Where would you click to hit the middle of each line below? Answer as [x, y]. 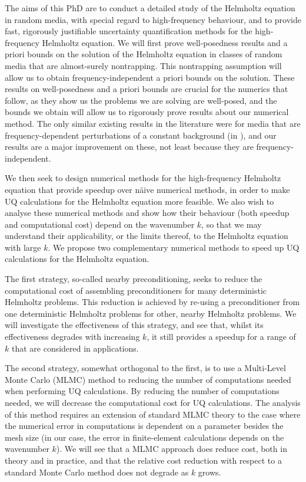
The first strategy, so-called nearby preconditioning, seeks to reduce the [134, 279]
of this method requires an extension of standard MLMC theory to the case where [153, 414]
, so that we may [232, 224]
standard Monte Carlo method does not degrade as [97, 472]
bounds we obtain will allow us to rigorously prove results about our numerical [147, 112]
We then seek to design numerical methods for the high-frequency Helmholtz [143, 178]
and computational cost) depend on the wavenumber [100, 224]
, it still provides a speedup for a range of [221, 337]
